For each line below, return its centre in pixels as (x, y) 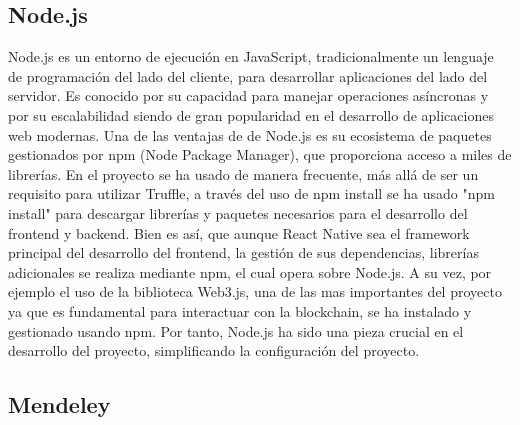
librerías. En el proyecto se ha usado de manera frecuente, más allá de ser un (243, 173)
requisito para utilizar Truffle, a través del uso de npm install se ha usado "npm (251, 193)
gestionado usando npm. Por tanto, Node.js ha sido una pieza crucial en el (236, 330)
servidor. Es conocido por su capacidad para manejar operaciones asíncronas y (248, 95)
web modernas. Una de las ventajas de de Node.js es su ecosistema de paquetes (250, 134)
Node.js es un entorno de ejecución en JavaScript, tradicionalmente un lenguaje (251, 56)
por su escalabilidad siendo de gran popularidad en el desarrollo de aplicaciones (251, 114)
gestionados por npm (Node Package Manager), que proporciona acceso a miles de (260, 154)
